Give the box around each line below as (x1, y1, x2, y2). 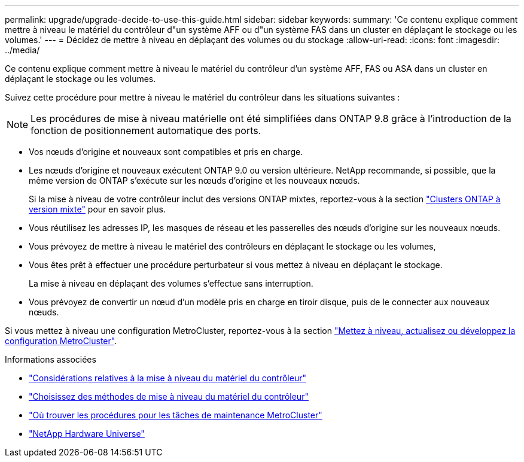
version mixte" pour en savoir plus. (29, 204, 166, 214)
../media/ (5, 45, 40, 55)
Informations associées (5, 354, 96, 364)
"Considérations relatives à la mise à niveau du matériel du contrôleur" (29, 373, 306, 383)
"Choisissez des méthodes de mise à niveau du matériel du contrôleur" (29, 391, 309, 402)
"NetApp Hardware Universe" (29, 428, 145, 439)
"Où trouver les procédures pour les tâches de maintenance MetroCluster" (29, 410, 322, 420)
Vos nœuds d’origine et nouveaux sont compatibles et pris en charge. (29, 147, 303, 157)
